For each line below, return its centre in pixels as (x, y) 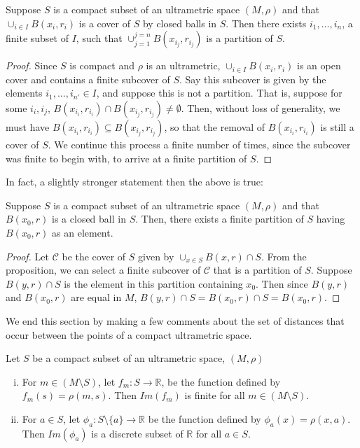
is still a (337, 126)
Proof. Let (27, 256)
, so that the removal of (215, 126)
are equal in (96, 297)
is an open (319, 65)
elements (24, 93)
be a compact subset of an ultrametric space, (129, 358)
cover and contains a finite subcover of (88, 79)
